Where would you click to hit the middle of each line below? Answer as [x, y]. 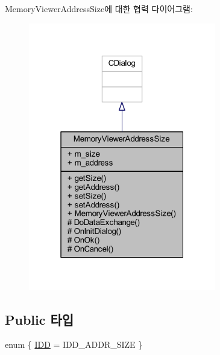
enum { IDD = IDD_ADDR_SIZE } [74, 344]
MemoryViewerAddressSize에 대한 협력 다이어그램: [99, 8]
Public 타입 [39, 319]
